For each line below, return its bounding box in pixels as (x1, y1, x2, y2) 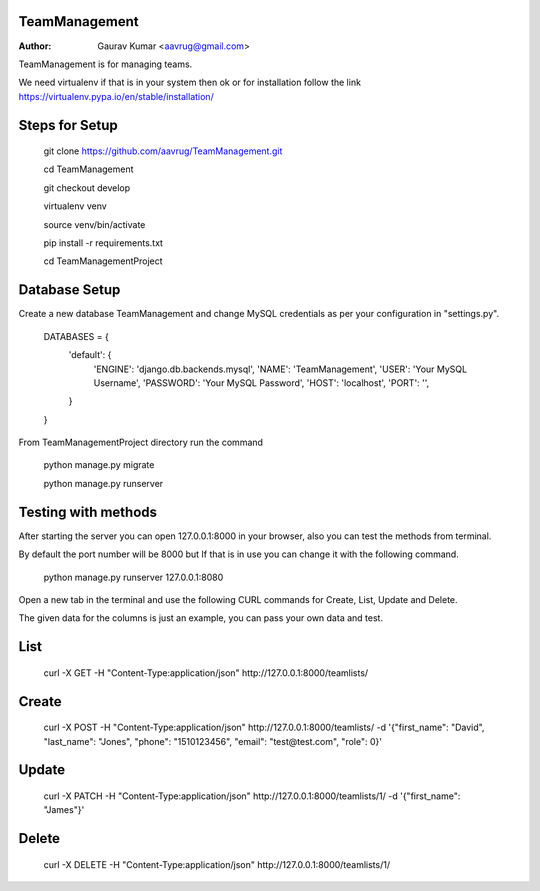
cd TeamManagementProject (43, 255, 164, 267)
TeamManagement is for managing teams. (18, 58, 193, 70)
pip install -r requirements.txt (43, 237, 164, 249)
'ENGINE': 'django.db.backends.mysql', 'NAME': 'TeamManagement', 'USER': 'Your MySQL (93, 363, 468, 375)
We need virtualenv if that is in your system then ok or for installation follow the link (18, 76, 362, 89)
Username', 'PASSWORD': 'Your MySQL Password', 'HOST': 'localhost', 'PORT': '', (93, 376, 430, 389)
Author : (18, 40, 52, 52)
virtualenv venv (43, 200, 107, 212)
